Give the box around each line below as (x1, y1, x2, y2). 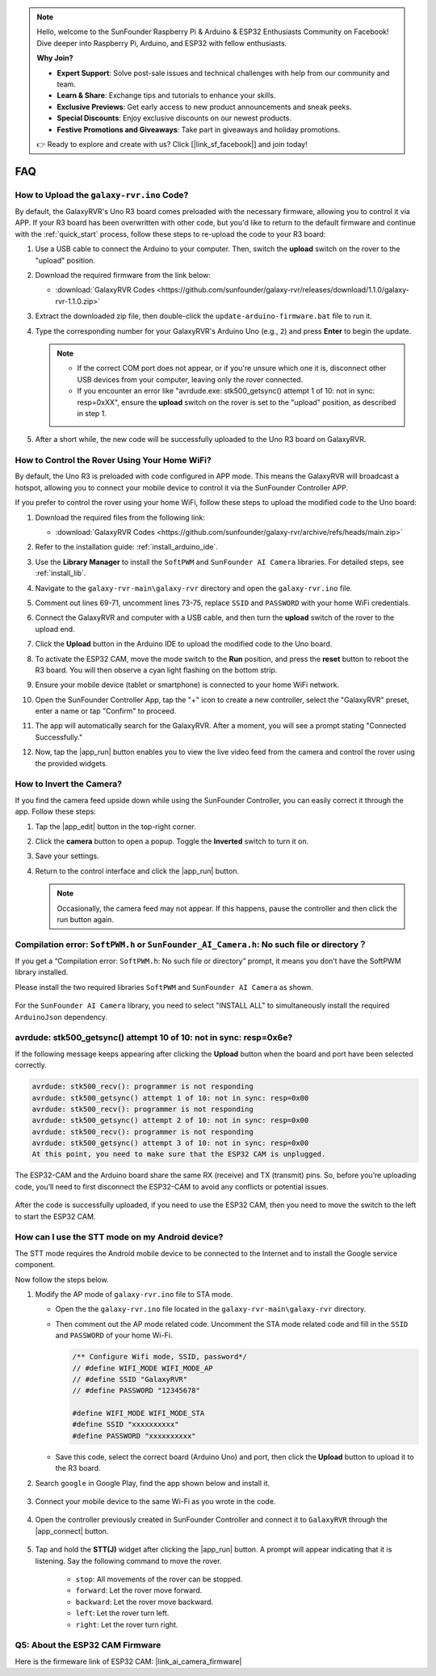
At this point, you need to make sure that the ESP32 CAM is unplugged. (31, 1150, 326, 1159)
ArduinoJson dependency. (15, 1012, 108, 1021)
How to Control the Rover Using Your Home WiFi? (15, 455, 212, 466)
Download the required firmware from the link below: (35, 271, 212, 280)
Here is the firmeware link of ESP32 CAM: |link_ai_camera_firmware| (15, 1657, 242, 1666)
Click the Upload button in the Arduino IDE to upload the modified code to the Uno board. (35, 639, 333, 649)
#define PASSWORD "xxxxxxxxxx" (72, 1431, 197, 1440)
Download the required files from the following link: (35, 512, 206, 522)
